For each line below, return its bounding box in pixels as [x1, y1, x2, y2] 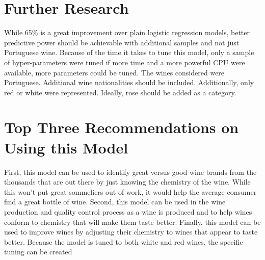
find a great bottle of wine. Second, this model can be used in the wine [4, 196, 226, 207]
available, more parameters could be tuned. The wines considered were [4, 67, 225, 77]
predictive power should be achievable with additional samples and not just [4, 37, 240, 47]
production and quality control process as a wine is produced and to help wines [4, 206, 252, 217]
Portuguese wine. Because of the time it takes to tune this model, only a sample [4, 47, 254, 58]
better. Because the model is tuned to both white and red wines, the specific [4, 236, 243, 247]
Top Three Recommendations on [4, 117, 239, 138]
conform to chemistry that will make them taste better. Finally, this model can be [4, 216, 261, 227]
